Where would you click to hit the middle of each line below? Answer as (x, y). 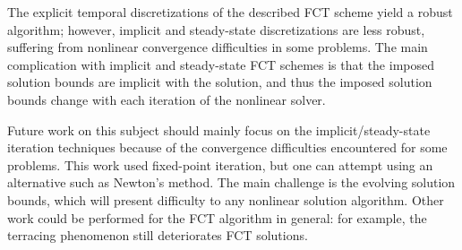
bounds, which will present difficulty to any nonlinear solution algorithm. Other (226, 199)
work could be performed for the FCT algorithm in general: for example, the (217, 217)
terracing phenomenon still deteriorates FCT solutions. (158, 235)
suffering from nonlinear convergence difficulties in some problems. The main (218, 47)
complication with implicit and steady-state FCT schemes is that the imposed (221, 64)
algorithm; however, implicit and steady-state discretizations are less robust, (216, 29)
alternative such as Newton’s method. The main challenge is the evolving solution (231, 182)
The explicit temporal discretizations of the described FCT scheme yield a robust (230, 12)
